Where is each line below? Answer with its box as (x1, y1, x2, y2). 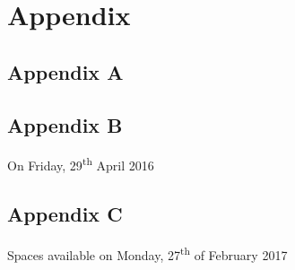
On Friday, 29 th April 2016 (7, 153, 154, 175)
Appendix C (7, 200, 123, 227)
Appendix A (7, 57, 124, 85)
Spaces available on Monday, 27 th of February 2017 (7, 242, 288, 264)
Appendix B (7, 110, 123, 138)
